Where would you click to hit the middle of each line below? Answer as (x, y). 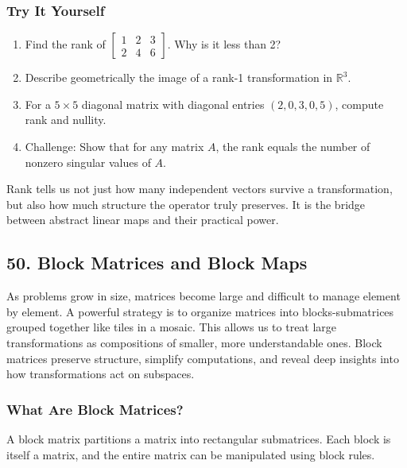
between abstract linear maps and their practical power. (143, 220)
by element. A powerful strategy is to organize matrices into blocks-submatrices (200, 311)
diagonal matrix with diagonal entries (173, 104)
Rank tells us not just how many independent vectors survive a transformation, (200, 189)
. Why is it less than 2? (224, 44)
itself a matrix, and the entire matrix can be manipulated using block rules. (191, 454)
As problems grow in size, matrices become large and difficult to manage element (203, 296)
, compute (359, 104)
